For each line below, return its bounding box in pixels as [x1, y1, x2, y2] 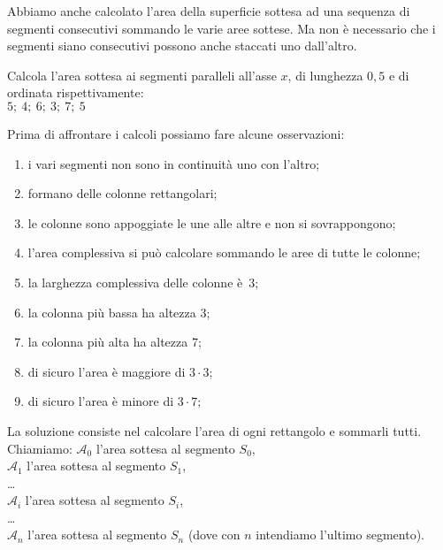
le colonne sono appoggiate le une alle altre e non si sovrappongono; [27, 213, 396, 232]
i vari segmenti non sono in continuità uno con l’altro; [27, 154, 320, 172]
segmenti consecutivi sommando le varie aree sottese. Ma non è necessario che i [7, 19, 436, 37]
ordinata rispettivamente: [7, 83, 144, 102]
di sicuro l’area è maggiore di [27, 362, 186, 380]
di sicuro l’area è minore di [27, 392, 174, 410]
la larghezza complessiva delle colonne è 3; [27, 272, 259, 291]
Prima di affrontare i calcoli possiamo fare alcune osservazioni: [7, 124, 345, 142]
